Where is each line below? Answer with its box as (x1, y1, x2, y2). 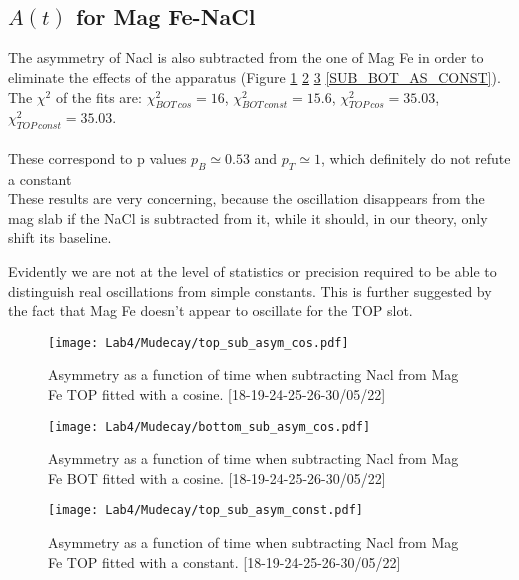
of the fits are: (55, 86, 142, 107)
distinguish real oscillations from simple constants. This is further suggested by (8, 280, 492, 301)
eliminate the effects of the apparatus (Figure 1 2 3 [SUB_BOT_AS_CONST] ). (8, 66, 501, 87)
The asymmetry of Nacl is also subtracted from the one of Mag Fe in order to (8, 47, 484, 68)
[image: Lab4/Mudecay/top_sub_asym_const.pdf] (48, 503, 363, 518)
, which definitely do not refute (321, 147, 511, 168)
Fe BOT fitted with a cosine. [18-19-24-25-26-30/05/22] (48, 467, 386, 488)
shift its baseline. (8, 227, 112, 248)
